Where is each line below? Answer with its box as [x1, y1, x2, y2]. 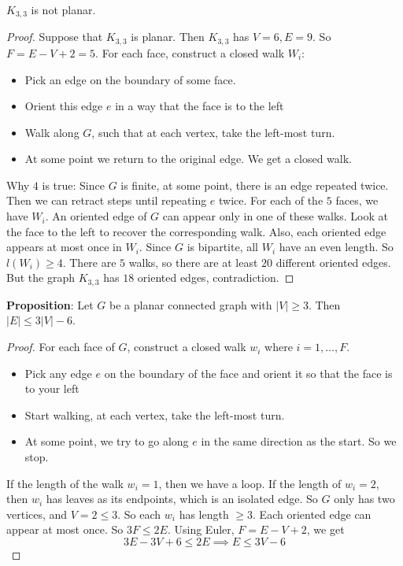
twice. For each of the [219, 192, 324, 209]
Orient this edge [24, 98, 103, 114]
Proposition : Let [6, 296, 94, 313]
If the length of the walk [6, 475, 124, 491]
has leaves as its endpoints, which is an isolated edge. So [46, 490, 318, 507]
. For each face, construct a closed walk [95, 44, 285, 61]
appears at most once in [6, 239, 122, 255]
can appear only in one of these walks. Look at [162, 208, 388, 224]
